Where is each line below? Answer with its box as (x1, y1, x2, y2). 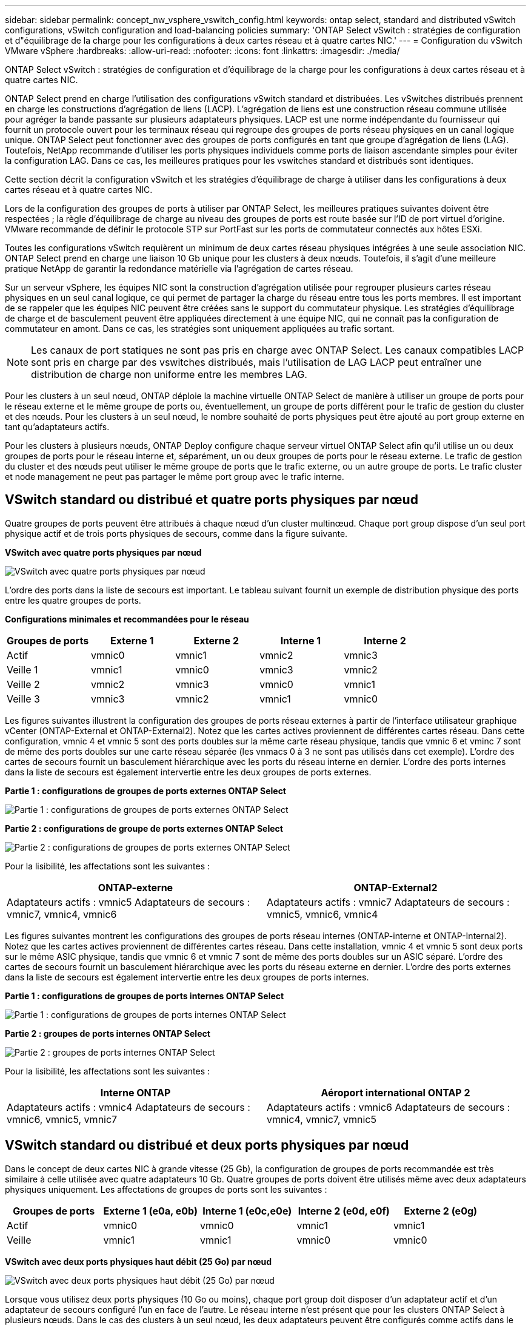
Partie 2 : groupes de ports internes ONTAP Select (5, 1028, 210, 1039)
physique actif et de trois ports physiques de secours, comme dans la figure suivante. (5, 528, 348, 539)
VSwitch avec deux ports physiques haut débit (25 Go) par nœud (5, 1256, 272, 1267)
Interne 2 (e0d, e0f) (298, 1204, 390, 1217)
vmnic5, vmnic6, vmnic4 (267, 908, 378, 920)
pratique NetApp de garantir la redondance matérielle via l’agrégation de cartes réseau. (5, 263, 353, 274)
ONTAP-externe (98, 881, 173, 894)
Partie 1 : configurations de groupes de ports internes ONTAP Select (5, 990, 284, 1001)
